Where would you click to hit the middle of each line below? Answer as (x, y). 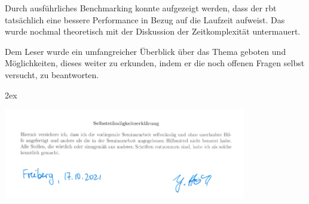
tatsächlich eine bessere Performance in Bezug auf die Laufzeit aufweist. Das (145, 19)
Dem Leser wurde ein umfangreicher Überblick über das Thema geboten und (146, 51)
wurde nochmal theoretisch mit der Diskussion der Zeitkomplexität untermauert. (153, 31)
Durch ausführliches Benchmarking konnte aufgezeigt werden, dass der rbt (141, 8)
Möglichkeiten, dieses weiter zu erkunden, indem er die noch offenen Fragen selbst (155, 63)
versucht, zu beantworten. (52, 74)
